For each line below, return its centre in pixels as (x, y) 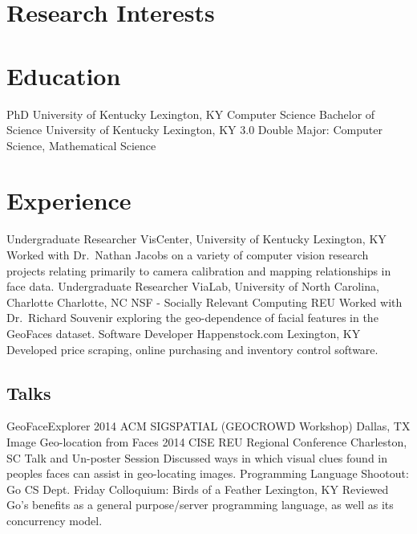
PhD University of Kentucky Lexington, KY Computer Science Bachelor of (191, 114)
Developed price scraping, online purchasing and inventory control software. (192, 349)
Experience (69, 200)
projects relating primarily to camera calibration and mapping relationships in (199, 270)
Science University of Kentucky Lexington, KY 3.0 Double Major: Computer (194, 130)
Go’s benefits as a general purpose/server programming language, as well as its (200, 505)
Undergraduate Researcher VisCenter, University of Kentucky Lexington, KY (196, 239)
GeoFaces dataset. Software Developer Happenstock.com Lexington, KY (184, 333)
